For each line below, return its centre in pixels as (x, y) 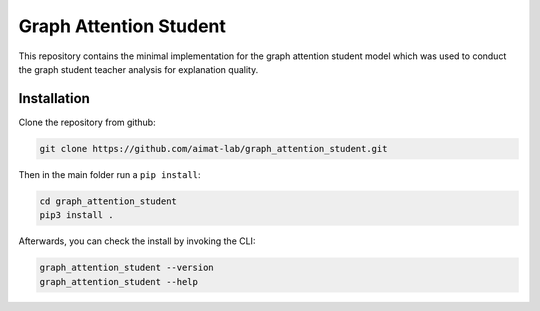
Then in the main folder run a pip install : (109, 174)
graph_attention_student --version (126, 268)
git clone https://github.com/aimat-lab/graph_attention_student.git (213, 148)
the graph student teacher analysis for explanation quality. (138, 69)
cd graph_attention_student (108, 201)
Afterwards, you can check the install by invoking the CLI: (137, 241)
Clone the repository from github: (87, 122)
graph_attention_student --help (119, 281)
